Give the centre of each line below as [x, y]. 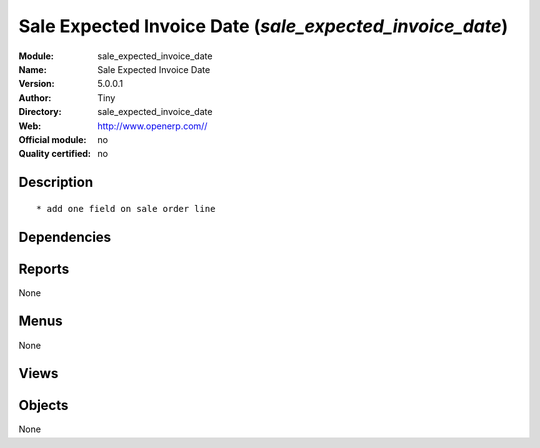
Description [56, 182]
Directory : [40, 112]
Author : [35, 97]
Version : [36, 84]
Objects [43, 405]
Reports [44, 268]
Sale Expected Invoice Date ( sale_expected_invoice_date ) [263, 26]
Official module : [52, 139]
